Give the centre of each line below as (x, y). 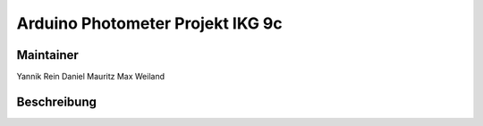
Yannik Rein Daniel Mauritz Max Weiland (91, 77)
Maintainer (48, 55)
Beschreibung (57, 101)
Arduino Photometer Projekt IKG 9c (149, 23)
